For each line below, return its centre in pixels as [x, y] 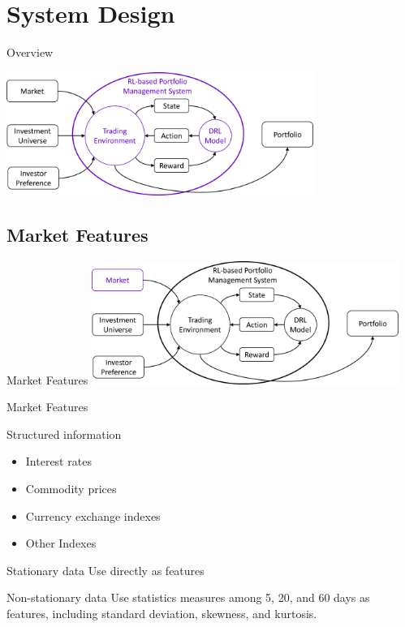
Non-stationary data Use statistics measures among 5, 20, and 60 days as [188, 597]
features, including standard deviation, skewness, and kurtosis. [162, 613]
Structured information [64, 434]
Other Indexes [61, 543]
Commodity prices [71, 488]
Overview [30, 52]
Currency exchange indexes [93, 515]
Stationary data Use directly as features [106, 570]
